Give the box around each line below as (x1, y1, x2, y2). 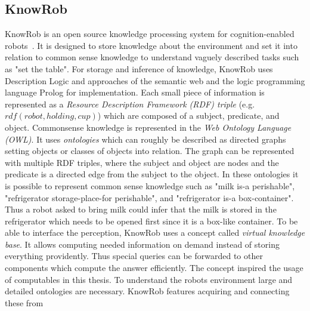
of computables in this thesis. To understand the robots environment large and (5, 273, 293, 285)
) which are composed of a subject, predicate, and (97, 109, 280, 122)
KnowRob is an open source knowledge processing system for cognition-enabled (5, 27, 294, 40)
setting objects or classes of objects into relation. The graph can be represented (5, 144, 294, 157)
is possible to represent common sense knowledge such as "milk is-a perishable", (5, 179, 295, 192)
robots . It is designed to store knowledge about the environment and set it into (5, 39, 297, 51)
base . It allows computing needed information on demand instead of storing (5, 238, 280, 250)
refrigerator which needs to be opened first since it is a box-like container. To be (5, 214, 298, 227)
